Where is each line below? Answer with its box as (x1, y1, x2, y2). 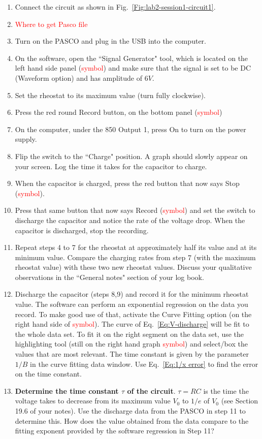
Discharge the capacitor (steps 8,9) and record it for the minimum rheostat (15, 289, 249, 299)
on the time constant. (15, 368, 82, 379)
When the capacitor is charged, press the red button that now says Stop (15, 178, 240, 189)
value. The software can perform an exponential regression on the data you (15, 299, 248, 309)
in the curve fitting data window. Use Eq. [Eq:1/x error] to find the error (30, 358, 258, 369)
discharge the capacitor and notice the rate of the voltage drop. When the (15, 214, 245, 225)
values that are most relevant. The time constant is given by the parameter (15, 349, 249, 359)
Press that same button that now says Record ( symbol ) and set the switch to (15, 205, 255, 215)
